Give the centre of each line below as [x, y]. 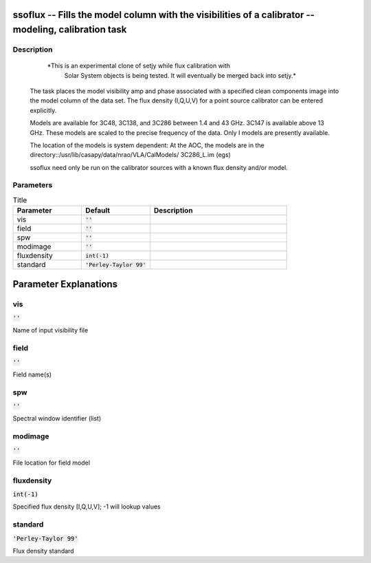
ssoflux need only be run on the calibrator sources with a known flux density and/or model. [159, 167]
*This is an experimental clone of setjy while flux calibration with [138, 66]
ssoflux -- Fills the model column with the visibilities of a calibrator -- [164, 15]
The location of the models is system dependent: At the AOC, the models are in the [147, 145]
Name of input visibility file [50, 330]
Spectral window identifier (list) [57, 418]
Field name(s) [32, 374]
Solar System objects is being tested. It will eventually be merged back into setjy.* [180, 75]
